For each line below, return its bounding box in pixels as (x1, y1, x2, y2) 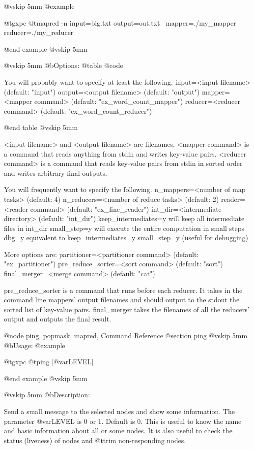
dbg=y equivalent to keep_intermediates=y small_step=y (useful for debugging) (4, 232, 249, 243)
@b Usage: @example (4, 340, 65, 350)
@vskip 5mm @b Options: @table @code (4, 60, 123, 70)
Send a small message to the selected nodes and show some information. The (4, 406, 235, 416)
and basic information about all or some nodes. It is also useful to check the (4, 425, 232, 436)
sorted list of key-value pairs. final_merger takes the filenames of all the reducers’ (4, 304, 250, 314)
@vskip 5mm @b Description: (4, 389, 90, 400)
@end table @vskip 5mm (4, 122, 78, 132)
